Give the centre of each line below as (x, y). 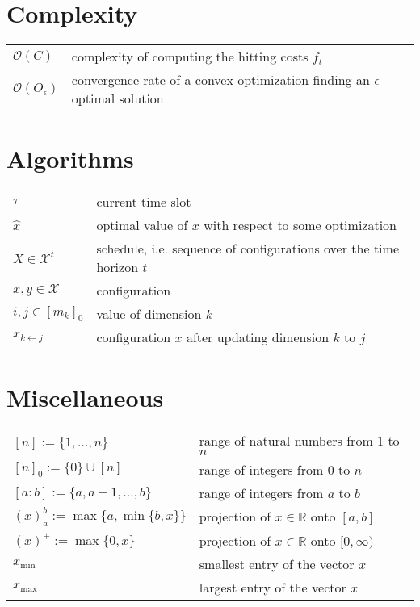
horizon (118, 267)
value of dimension (149, 314)
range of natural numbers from (286, 441)
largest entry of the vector (273, 587)
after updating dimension (258, 337)
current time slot (144, 202)
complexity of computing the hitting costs (190, 57)
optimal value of (142, 225)
